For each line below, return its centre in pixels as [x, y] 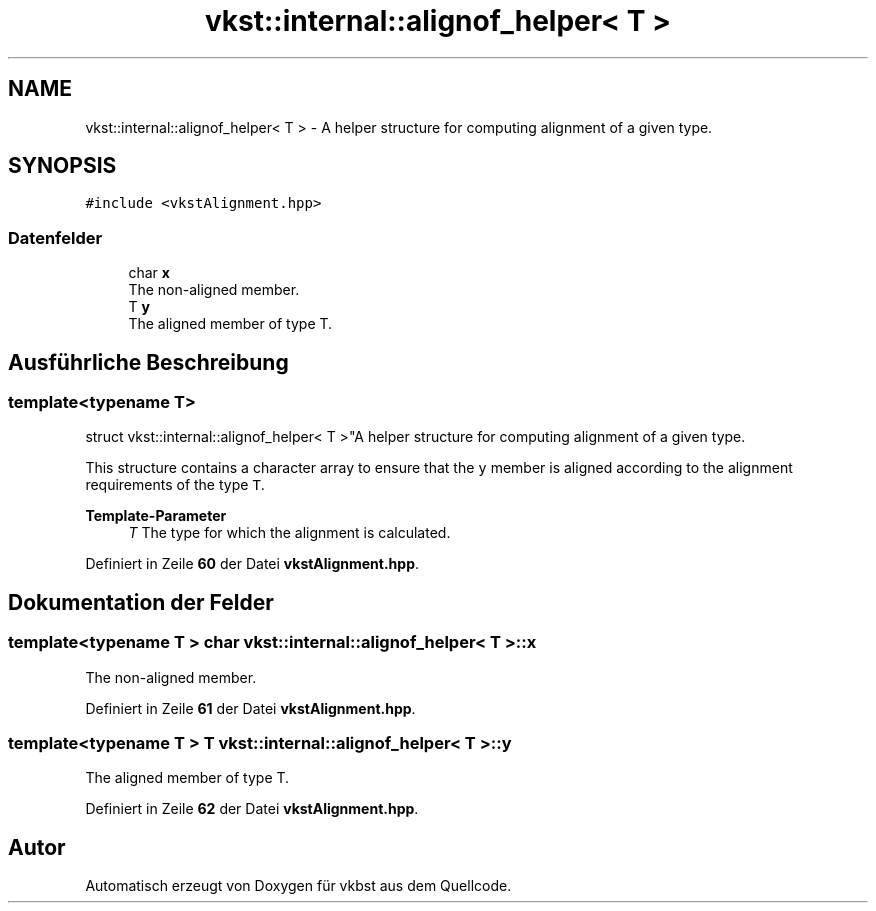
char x [149, 273]
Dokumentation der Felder [141, 602]
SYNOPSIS [62, 166]
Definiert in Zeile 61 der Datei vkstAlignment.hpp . [250, 708]
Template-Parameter [156, 516]
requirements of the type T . [175, 485]
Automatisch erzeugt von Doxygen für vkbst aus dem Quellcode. [298, 886]
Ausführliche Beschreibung [148, 362]
